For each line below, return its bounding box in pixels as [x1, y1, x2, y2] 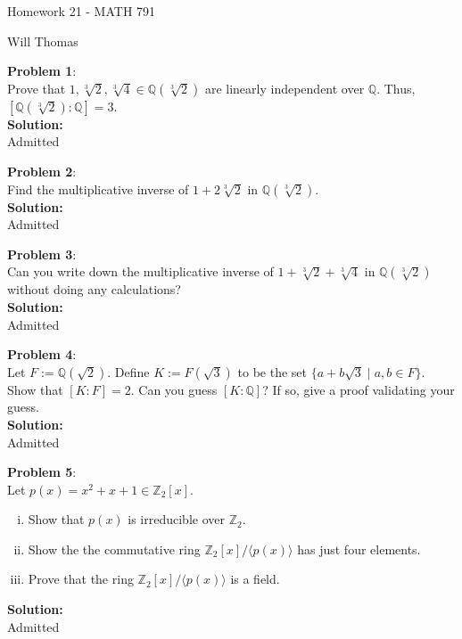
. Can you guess [130, 380, 218, 398]
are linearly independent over [204, 78, 365, 97]
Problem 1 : [7, 61, 77, 80]
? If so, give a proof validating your [262, 380, 455, 398]
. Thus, [376, 78, 416, 97]
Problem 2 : [7, 161, 77, 180]
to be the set [237, 362, 307, 381]
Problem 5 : [7, 463, 77, 481]
